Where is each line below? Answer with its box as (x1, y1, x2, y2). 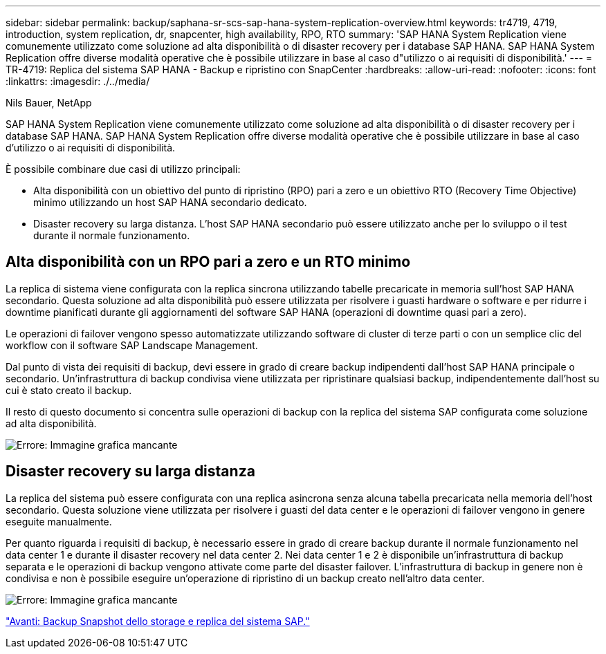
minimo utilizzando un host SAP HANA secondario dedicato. (33, 196, 307, 208)
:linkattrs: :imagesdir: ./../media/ (6, 75, 150, 87)
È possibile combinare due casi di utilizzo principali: (6, 163, 241, 175)
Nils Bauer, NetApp (6, 97, 92, 109)
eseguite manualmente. (6, 515, 112, 527)
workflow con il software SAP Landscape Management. (6, 339, 258, 351)
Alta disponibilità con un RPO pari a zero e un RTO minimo (6, 253, 411, 271)
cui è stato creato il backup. (6, 384, 132, 396)
